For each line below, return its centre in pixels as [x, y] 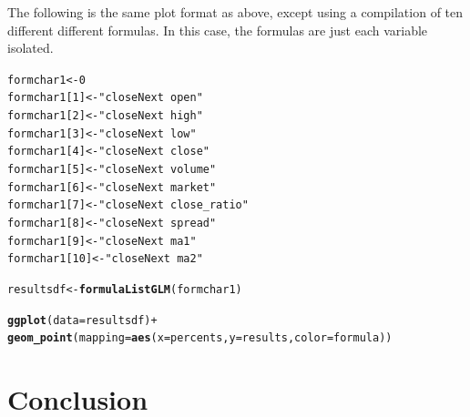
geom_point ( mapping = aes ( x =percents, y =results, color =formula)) [200, 338]
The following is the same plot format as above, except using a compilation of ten [235, 12]
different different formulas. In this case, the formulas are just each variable [218, 30]
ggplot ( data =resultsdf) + [82, 320]
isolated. [31, 48]
